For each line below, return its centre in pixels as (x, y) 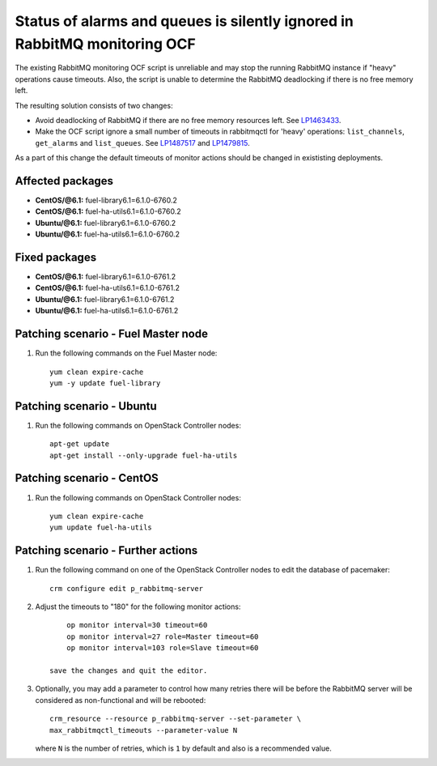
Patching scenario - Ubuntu (86, 406)
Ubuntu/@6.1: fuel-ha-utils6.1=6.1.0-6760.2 (108, 234)
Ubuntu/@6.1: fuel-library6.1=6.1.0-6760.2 (106, 223)
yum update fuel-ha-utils (101, 528)
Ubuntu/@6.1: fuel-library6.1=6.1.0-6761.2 (105, 299)
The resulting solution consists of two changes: (94, 105)
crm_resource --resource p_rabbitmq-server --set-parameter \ (176, 719)
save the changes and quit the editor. (129, 670)
